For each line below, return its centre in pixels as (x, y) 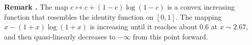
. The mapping (199, 16)
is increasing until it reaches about (144, 27)
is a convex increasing (201, 7)
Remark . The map (36, 7)
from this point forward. (171, 36)
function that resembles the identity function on (79, 16)
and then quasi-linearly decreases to (60, 36)
